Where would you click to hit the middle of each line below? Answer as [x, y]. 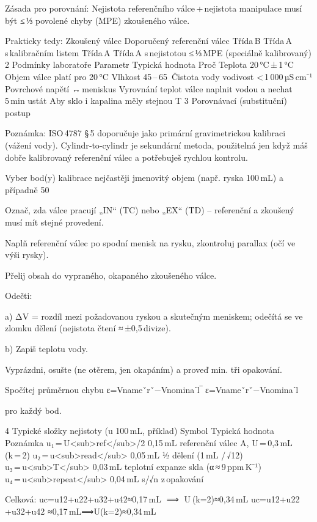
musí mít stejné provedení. [54, 222]
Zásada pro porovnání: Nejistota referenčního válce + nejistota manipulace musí [154, 8]
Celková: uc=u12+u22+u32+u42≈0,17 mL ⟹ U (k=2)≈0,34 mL [127, 499]
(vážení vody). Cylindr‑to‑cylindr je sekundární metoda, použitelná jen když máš [156, 145]
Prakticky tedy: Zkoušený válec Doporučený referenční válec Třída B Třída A [149, 41]
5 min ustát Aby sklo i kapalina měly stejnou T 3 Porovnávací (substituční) [146, 101]
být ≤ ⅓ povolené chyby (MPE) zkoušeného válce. [97, 20]
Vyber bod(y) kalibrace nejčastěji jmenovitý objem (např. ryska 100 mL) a [144, 178]
